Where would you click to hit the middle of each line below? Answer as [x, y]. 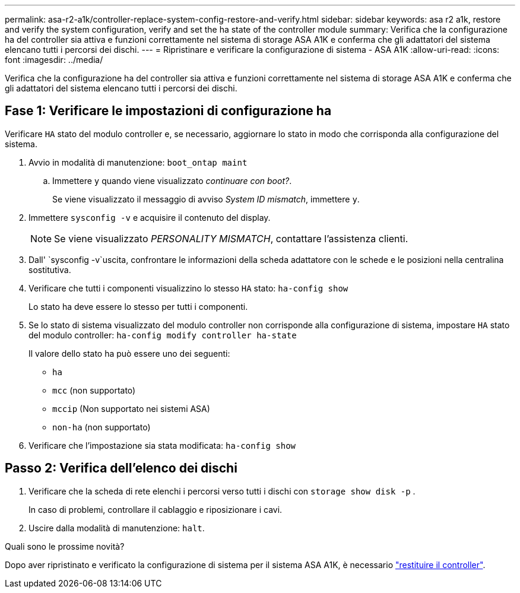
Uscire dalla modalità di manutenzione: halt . [117, 528]
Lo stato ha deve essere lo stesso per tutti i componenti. [138, 306]
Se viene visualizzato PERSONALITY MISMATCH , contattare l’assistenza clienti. [231, 238]
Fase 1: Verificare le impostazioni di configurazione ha [168, 111]
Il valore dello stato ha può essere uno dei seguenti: [129, 353]
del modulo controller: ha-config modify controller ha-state [163, 335]
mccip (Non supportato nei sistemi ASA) [131, 408]
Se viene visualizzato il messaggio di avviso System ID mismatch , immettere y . [206, 199]
